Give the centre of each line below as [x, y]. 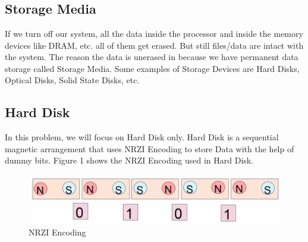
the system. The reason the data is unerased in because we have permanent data [152, 57]
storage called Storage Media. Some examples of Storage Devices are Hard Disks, [152, 68]
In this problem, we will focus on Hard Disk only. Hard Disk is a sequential [142, 137]
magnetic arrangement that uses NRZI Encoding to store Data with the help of [150, 148]
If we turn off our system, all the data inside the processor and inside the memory [154, 33]
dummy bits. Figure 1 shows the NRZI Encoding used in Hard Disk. [129, 160]
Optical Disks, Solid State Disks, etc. [72, 80]
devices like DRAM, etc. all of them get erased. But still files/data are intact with [154, 45]
